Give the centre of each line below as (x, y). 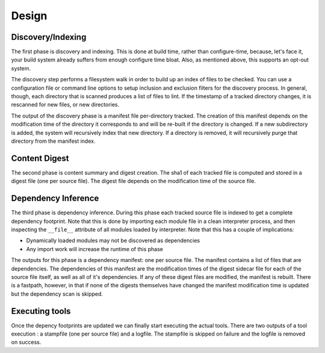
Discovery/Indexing (49, 37)
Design (29, 16)
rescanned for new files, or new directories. (65, 105)
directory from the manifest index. (53, 141)
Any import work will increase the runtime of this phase (95, 249)
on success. (26, 342)
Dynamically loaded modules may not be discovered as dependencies (113, 240)
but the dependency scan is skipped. (57, 294)
